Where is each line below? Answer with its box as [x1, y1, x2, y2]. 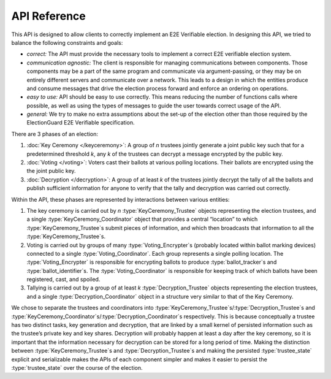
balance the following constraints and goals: [11, 39, 123, 46]
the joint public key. [26, 167, 76, 175]
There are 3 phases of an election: [11, 130, 98, 137]
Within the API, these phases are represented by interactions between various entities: [11, 196, 230, 203]
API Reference [11, 9, 86, 23]
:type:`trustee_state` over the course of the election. [11, 364, 143, 371]
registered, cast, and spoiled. [26, 276, 101, 283]
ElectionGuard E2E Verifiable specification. [26, 119, 135, 126]
